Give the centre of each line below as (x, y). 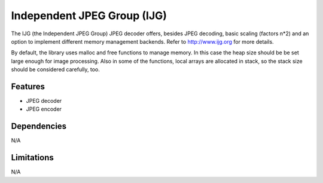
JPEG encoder (44, 109)
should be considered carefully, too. (55, 69)
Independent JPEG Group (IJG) (89, 16)
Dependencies (39, 126)
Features (28, 86)
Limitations (32, 158)
